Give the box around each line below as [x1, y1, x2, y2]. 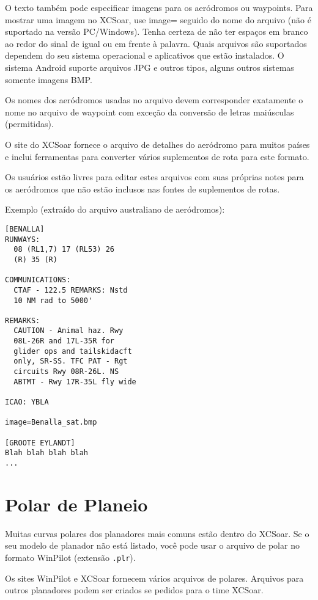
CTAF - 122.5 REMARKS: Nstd [13, 285, 128, 295]
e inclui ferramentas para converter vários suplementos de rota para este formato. [5, 150, 309, 163]
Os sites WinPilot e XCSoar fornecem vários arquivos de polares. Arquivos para [5, 571, 304, 584]
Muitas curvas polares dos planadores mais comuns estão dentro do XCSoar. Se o [5, 527, 309, 540]
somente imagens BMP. [5, 73, 92, 86]
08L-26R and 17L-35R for [13, 337, 114, 346]
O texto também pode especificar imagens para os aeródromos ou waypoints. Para [5, 1, 313, 13]
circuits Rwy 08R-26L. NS [13, 367, 119, 376]
